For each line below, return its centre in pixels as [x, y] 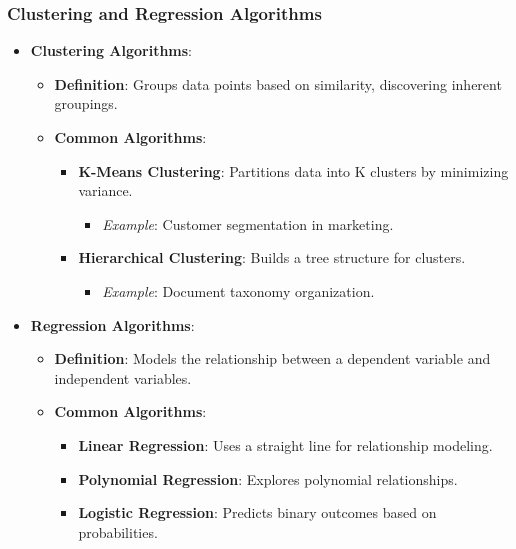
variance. [105, 190]
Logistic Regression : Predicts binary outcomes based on [257, 512]
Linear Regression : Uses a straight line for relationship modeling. [285, 444]
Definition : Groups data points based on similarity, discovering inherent [278, 83]
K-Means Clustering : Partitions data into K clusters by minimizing [293, 170]
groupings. [86, 103]
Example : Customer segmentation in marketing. [248, 223]
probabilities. [118, 531]
